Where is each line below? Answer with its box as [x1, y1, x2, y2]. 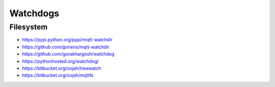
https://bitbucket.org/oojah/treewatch [22, 65, 101, 71]
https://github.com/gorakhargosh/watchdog [22, 51, 115, 57]
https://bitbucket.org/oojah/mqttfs [22, 72, 94, 78]
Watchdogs [9, 8, 60, 19]
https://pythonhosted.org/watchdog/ [22, 58, 99, 64]
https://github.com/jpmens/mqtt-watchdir [22, 44, 109, 50]
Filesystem [9, 22, 48, 32]
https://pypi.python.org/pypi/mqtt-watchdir [22, 37, 113, 43]
